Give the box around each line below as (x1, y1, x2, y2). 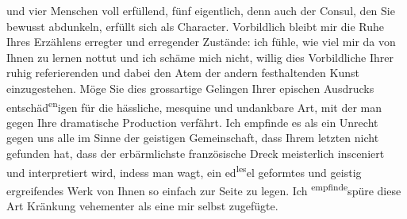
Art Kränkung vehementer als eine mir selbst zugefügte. (6, 198, 278, 214)
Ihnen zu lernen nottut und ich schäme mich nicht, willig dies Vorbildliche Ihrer (6, 48, 394, 65)
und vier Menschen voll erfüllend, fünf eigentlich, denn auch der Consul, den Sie (6, 2, 395, 18)
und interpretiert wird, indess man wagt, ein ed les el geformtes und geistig (6, 161, 362, 180)
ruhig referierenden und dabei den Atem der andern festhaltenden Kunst (6, 64, 359, 81)
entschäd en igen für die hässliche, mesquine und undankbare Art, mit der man (6, 96, 382, 115)
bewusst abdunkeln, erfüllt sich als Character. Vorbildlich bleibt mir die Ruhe (6, 17, 384, 34)
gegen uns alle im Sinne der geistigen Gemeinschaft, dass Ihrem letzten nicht (6, 129, 379, 146)
